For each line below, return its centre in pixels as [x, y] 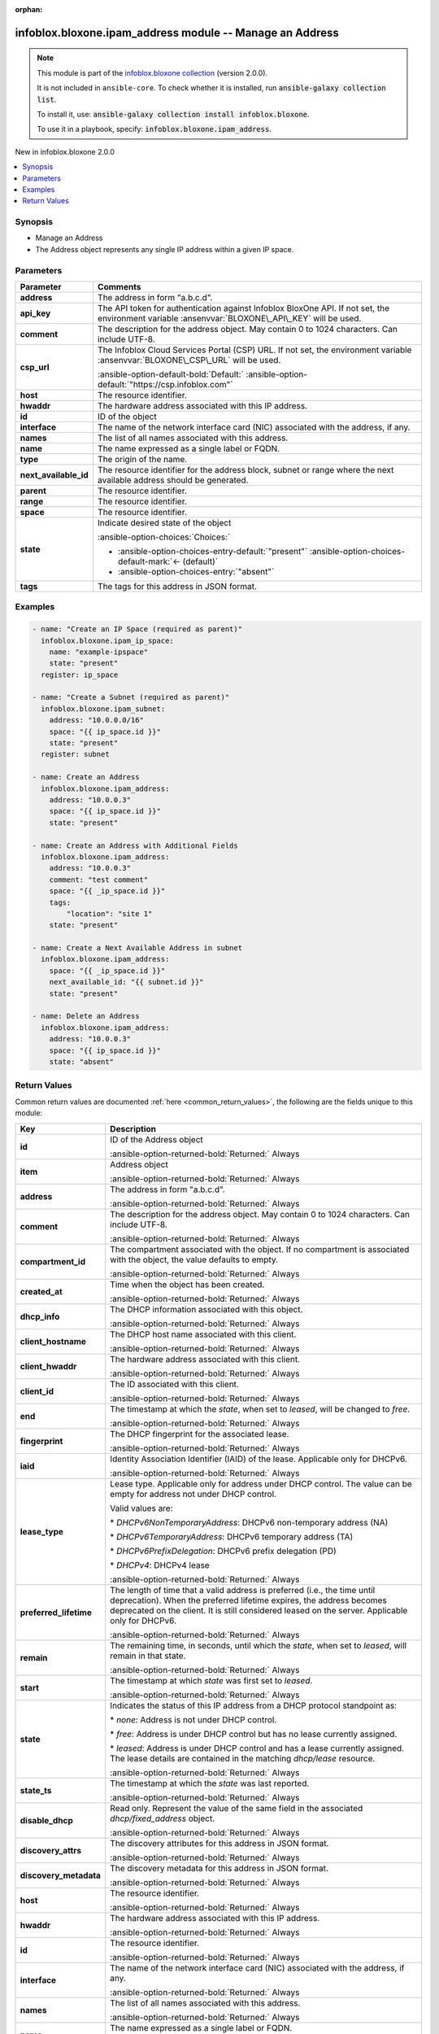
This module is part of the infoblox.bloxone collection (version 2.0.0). [152, 72]
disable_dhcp [46, 1820]
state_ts [36, 1790]
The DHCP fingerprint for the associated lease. [200, 1434]
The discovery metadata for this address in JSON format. [219, 1868]
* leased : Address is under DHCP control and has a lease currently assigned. [257, 1748]
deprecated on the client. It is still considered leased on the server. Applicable [259, 1610]
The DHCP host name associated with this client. [203, 1334]
